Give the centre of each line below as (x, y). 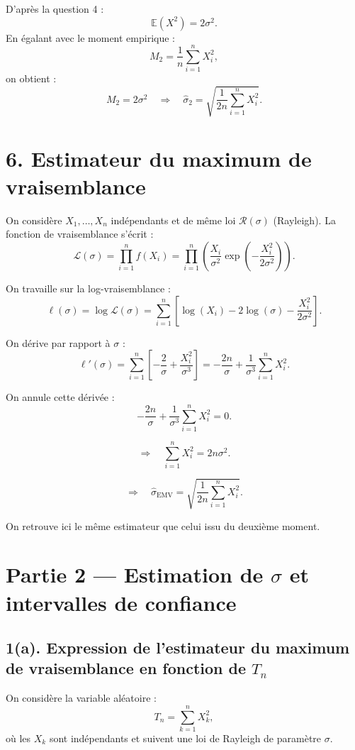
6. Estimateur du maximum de (159, 158)
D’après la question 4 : (55, 9)
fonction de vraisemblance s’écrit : (80, 234)
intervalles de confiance (121, 602)
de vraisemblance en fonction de (126, 668)
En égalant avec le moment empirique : (90, 37)
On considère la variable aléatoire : (81, 698)
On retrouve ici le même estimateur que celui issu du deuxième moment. (163, 525)
